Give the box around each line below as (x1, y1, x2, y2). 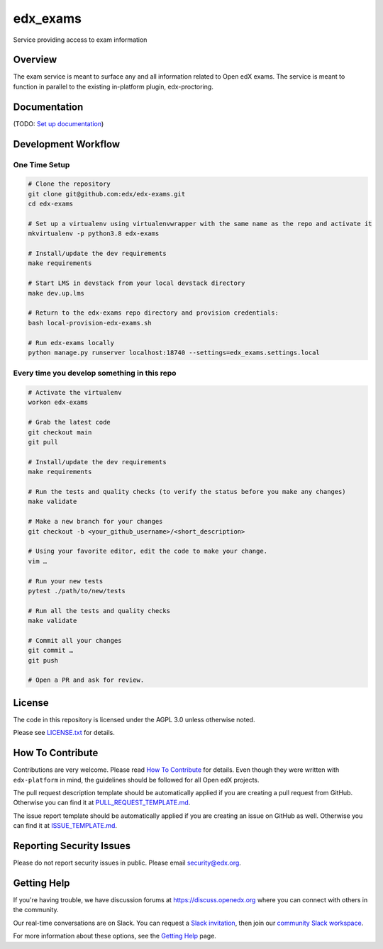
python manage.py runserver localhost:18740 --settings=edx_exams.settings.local (28, 348, 321, 356)
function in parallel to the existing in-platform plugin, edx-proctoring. (13, 82, 214, 91)
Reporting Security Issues (13, 840, 131, 852)
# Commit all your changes (28, 636, 122, 644)
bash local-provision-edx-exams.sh (28, 319, 152, 327)
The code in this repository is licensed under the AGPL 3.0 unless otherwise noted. (13, 715, 255, 724)
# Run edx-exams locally (28, 339, 115, 347)
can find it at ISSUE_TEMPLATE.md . (13, 821, 117, 830)
